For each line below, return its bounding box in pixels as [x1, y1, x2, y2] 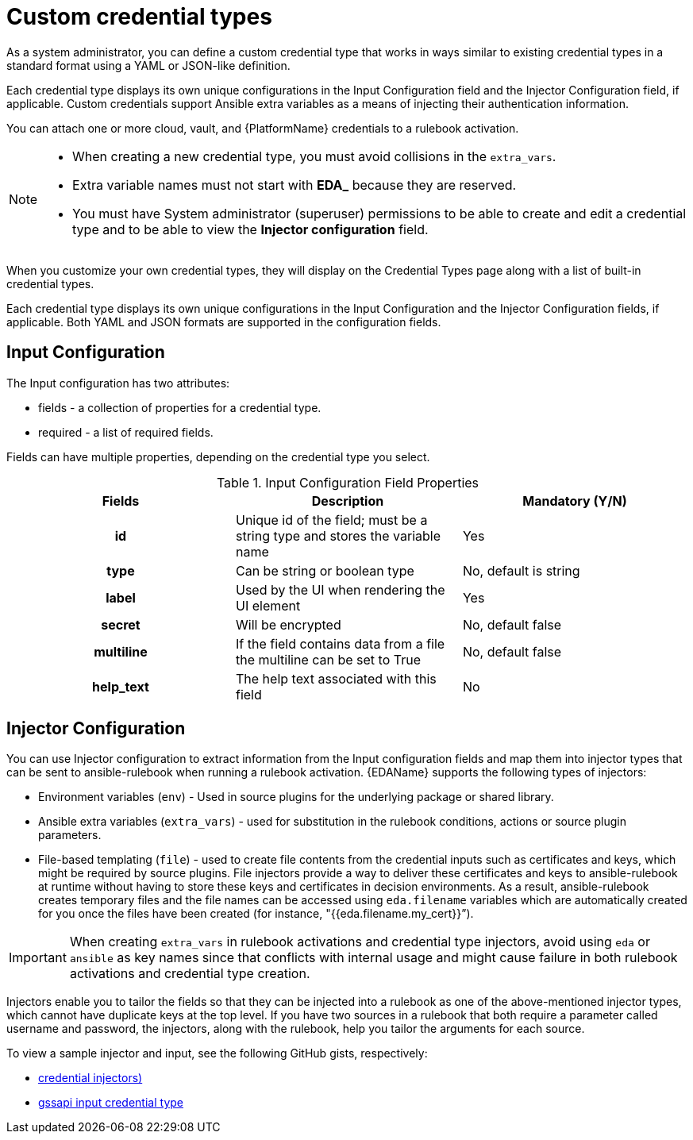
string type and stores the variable [235, 527, 441, 544]
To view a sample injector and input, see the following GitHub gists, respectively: [6, 1046, 428, 1061]
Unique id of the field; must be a [235, 511, 428, 528]
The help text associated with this [235, 670, 437, 687]
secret [101, 616, 141, 633]
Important [9, 949, 67, 966]
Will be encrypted [235, 616, 341, 633]
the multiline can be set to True [235, 651, 422, 668]
